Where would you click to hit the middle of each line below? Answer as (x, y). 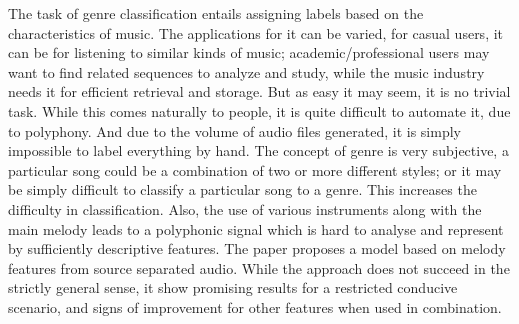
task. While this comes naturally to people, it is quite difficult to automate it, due (259, 110)
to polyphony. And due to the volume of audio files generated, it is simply (234, 130)
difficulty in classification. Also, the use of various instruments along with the (245, 208)
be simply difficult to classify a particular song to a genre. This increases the (242, 189)
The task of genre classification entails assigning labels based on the (216, 13)
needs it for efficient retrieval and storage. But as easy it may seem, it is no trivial (259, 91)
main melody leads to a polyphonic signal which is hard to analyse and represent (256, 228)
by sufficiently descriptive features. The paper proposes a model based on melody (257, 248)
